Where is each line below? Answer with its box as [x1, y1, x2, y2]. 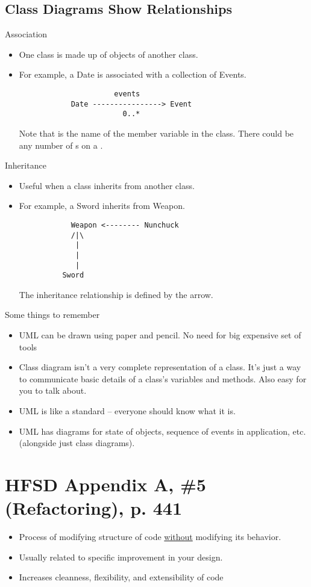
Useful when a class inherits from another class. [19, 179, 195, 191]
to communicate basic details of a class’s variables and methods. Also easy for [19, 372, 307, 385]
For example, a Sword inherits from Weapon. [19, 199, 185, 212]
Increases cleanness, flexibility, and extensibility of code [19, 571, 224, 583]
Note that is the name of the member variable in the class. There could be [19, 126, 294, 139]
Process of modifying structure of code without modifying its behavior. [19, 530, 281, 543]
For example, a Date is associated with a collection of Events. [19, 68, 247, 81]
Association [5, 28, 48, 40]
